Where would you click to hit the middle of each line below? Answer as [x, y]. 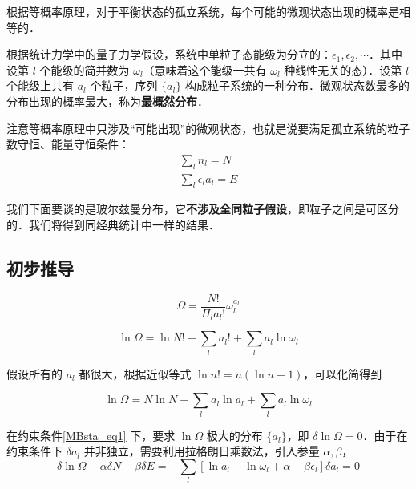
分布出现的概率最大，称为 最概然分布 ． [107, 101]
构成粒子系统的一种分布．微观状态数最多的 [297, 85]
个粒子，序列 [124, 85]
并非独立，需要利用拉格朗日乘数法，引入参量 [202, 451]
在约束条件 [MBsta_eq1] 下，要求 [91, 435]
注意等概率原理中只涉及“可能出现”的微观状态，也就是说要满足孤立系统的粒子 [208, 128]
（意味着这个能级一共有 [205, 69]
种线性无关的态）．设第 [343, 69]
